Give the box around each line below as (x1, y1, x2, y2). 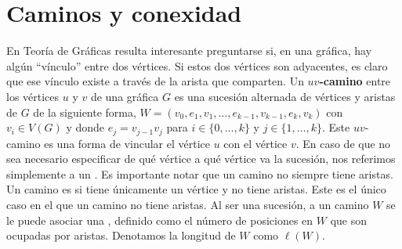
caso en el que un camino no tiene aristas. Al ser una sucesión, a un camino (6, 196, 369, 212)
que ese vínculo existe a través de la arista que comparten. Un (6, 73, 304, 89)
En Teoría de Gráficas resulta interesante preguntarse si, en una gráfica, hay (6, 42, 372, 59)
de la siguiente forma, (33, 103, 136, 120)
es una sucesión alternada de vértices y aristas (174, 88, 396, 104)
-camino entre (319, 73, 391, 89)
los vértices (6, 88, 60, 104)
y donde (66, 119, 105, 135)
